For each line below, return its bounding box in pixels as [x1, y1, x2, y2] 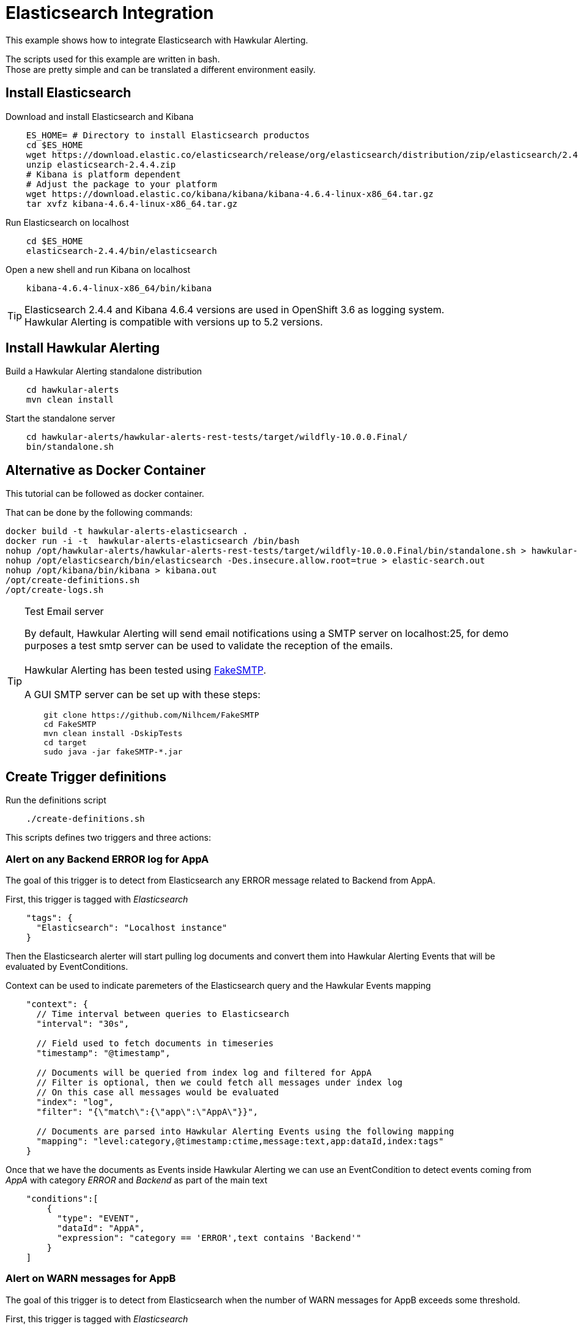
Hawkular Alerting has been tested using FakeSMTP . [24, 664, 267, 677]
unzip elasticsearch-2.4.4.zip [26, 159, 176, 169]
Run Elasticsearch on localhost [6, 217, 129, 228]
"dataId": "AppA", [57, 1223, 145, 1233]
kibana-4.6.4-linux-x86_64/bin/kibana [26, 283, 212, 293]
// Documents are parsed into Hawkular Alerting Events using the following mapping [36, 1126, 454, 1136]
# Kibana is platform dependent [26, 169, 181, 179]
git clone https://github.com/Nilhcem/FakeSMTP [43, 710, 259, 720]
